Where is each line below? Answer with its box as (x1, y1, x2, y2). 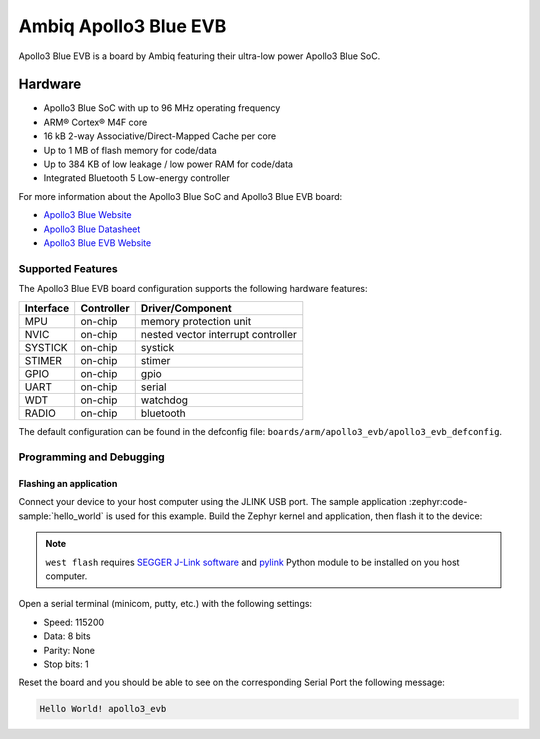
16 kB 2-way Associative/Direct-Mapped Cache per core (43, 130, 277, 142)
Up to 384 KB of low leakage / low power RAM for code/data (43, 158, 294, 170)
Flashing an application (18, 478, 118, 490)
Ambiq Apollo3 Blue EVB (18, 15, 227, 37)
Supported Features (18, 261, 119, 275)
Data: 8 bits (43, 630, 91, 642)
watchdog (140, 393, 189, 407)
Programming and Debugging (18, 450, 165, 464)
